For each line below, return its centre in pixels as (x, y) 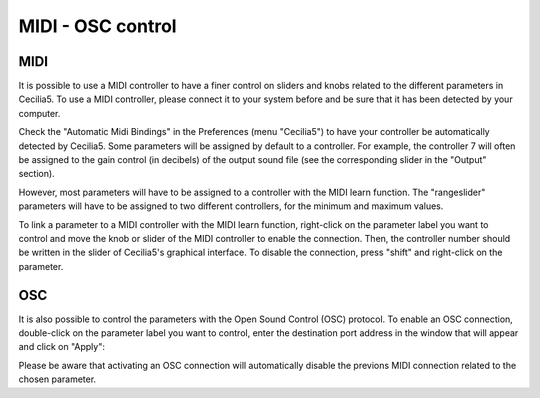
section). (36, 174)
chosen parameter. (57, 379)
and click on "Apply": (61, 347)
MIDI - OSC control (97, 26)
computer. (39, 113)
